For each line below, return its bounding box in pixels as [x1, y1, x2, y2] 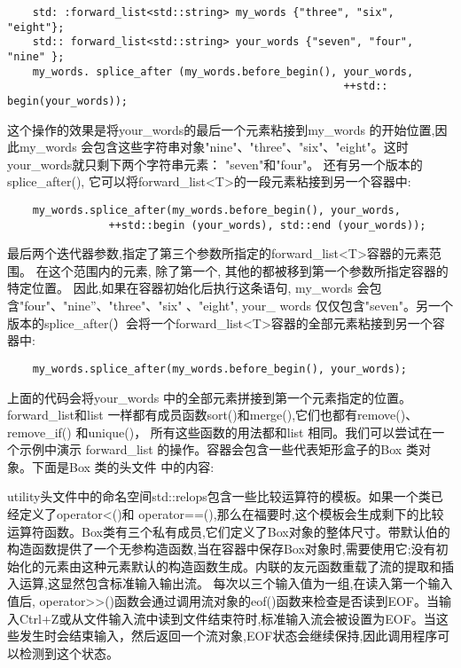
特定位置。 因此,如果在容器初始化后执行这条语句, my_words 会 [7, 279, 370, 297]
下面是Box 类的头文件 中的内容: [31, 457, 215, 475]
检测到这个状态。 [19, 643, 119, 662]
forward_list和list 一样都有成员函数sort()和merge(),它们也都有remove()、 [7, 405, 418, 424]
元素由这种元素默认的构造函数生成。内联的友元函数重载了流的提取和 [43, 556, 441, 575]
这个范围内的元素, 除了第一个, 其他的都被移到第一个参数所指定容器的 [48, 261, 449, 279]
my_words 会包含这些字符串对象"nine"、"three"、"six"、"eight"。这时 [19, 138, 409, 156]
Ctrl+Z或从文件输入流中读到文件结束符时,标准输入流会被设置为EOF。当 [19, 609, 436, 627]
